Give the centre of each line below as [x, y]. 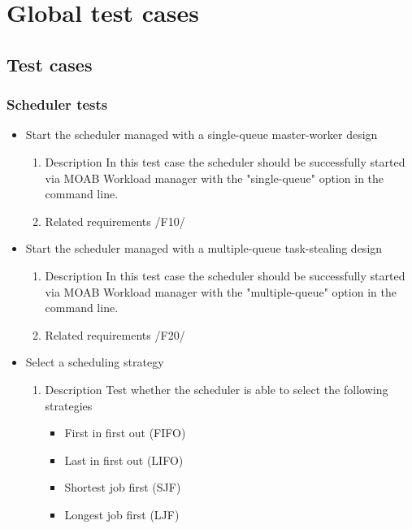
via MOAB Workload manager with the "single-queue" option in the [215, 178]
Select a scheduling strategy [95, 362]
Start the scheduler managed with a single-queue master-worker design [202, 134]
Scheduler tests [57, 104]
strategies [69, 405]
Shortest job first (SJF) [123, 487]
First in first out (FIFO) [125, 433]
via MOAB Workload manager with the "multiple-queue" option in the [221, 291]
